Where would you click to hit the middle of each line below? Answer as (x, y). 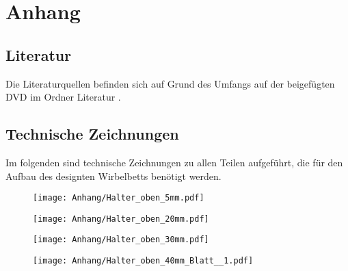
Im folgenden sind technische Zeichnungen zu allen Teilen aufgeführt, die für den (174, 162)
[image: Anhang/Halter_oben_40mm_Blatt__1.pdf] (143, 261)
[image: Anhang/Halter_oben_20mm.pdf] (121, 219)
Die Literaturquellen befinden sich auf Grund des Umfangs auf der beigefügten (170, 83)
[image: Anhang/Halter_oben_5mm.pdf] (119, 198)
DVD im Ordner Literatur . (63, 97)
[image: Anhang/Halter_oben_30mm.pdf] (121, 240)
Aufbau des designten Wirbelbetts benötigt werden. (113, 176)
